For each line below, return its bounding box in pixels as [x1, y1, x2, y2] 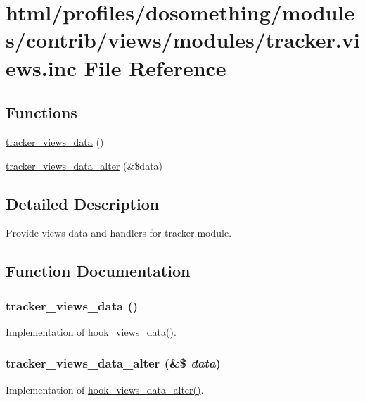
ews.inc [6, 53, 77, 82]
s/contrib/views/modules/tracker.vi [6, 25, 360, 54]
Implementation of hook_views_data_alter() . [6, 382, 204, 396]
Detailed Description [6, 192, 160, 214]
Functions [6, 101, 77, 123]
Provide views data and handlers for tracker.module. [6, 225, 232, 240]
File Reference [84, 53, 226, 82]
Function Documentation [6, 260, 191, 282]
